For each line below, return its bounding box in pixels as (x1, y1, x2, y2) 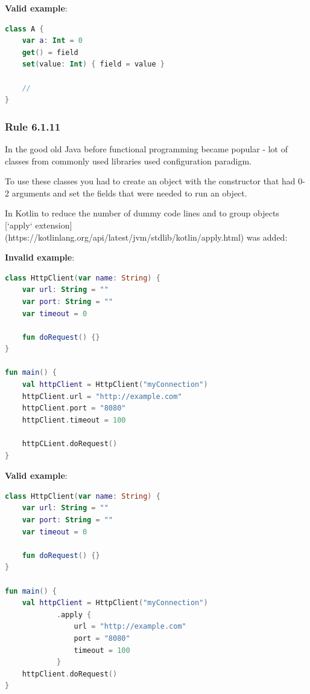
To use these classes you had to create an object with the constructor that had (5, 175, 296, 187)
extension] (35, 218, 72, 231)
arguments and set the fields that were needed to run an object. (11, 186, 247, 199)
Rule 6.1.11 (5, 118, 61, 134)
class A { (5, 24, 44, 33)
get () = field (22, 48, 78, 57)
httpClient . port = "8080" (22, 404, 126, 413)
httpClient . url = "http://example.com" (22, 392, 182, 401)
